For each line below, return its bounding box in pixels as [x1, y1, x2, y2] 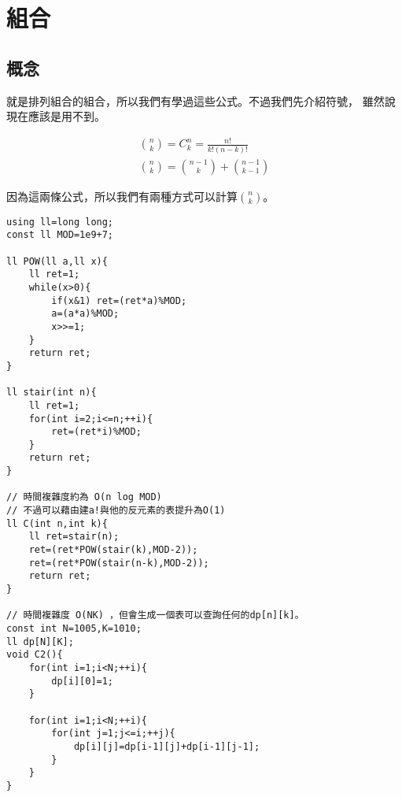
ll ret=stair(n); [28, 531, 120, 543]
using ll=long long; [6, 216, 114, 228]
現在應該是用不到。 [6, 108, 105, 124]
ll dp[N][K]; [6, 636, 74, 647]
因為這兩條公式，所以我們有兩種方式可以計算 [6, 187, 238, 204]
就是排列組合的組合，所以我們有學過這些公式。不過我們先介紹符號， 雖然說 [6, 92, 396, 109]
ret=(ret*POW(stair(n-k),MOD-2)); [28, 557, 209, 569]
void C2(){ [6, 649, 63, 661]
